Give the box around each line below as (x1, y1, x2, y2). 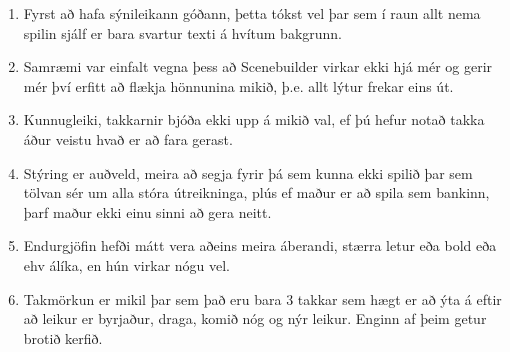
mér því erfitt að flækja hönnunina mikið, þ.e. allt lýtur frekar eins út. (23, 75, 454, 96)
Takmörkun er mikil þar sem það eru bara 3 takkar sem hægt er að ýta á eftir (23, 288, 502, 309)
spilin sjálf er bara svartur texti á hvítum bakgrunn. (23, 22, 343, 43)
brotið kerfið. (23, 327, 103, 348)
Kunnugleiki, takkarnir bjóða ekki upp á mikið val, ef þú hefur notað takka (23, 109, 485, 130)
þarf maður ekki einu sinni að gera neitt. (23, 201, 272, 222)
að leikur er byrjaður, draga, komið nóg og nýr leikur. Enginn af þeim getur (23, 308, 487, 329)
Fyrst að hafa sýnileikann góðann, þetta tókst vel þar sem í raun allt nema (23, 3, 481, 23)
